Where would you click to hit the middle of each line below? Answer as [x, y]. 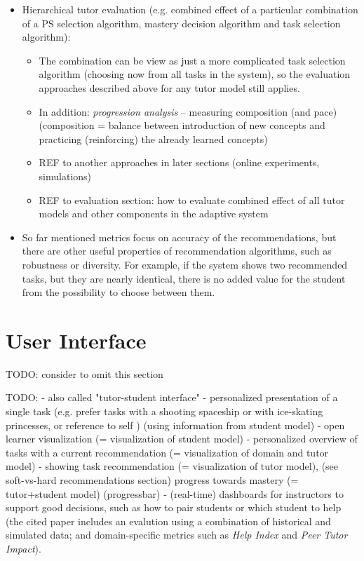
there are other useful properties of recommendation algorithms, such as [177, 251]
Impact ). [23, 548]
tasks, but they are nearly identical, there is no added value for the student [184, 278]
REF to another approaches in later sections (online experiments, [179, 162]
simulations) [65, 176]
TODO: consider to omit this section [85, 373]
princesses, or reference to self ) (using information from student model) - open [175, 425]
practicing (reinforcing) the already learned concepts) [153, 138]
